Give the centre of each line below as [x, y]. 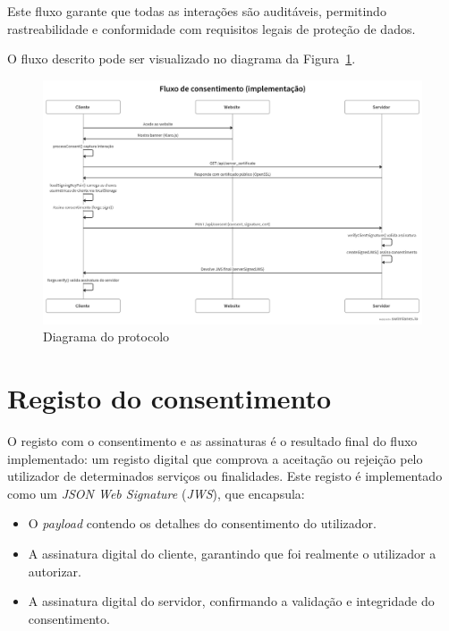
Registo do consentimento [169, 398]
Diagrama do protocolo [106, 337]
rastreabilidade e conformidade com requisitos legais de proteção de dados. [212, 28]
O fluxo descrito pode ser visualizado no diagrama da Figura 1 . [182, 59]
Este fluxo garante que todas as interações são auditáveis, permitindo [197, 11]
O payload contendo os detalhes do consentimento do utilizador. [202, 523]
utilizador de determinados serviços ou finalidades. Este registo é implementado [225, 476]
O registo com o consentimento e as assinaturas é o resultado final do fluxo [212, 440]
